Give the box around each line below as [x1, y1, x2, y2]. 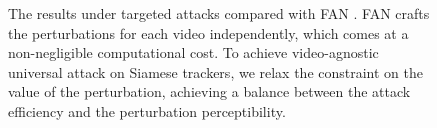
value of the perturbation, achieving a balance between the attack [8, 81, 411, 102]
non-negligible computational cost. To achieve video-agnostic [8, 42, 379, 63]
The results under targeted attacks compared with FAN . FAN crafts [8, 3, 430, 23]
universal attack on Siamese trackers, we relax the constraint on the [8, 61, 424, 82]
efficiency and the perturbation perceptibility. [8, 100, 286, 121]
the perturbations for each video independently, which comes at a [8, 22, 409, 43]
